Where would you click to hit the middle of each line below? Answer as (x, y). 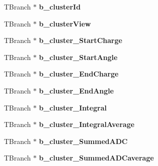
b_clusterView (65, 23)
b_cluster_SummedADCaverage (96, 158)
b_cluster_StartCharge (81, 40)
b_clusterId (60, 6)
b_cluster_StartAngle (78, 57)
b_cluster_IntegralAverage (87, 124)
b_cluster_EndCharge (79, 74)
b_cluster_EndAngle (77, 90)
